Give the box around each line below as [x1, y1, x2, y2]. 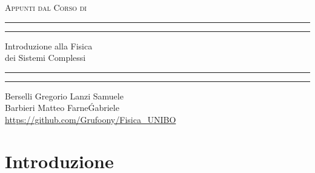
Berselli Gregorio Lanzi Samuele [5, 89, 124, 102]
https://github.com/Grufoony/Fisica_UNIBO [5, 113, 176, 125]
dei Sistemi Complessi [5, 51, 86, 64]
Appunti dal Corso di [5, 1, 87, 13]
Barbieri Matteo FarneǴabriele [5, 101, 119, 114]
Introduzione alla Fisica [5, 39, 93, 52]
